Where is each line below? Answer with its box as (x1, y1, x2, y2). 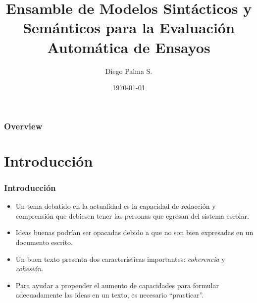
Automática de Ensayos (47, 37, 210, 57)
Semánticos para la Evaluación (23, 17, 235, 38)
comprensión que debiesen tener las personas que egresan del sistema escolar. (15, 210, 249, 221)
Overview (4, 120, 43, 132)
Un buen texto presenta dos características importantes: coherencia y (15, 253, 225, 264)
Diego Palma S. (105, 65, 153, 76)
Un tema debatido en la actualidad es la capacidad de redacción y (15, 201, 216, 211)
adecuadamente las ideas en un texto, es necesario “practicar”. (15, 290, 204, 300)
